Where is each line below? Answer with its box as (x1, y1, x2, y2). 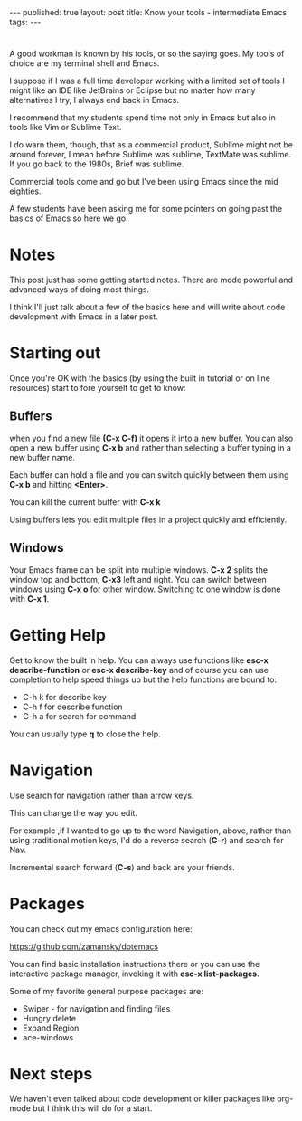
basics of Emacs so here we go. (9, 213, 128, 223)
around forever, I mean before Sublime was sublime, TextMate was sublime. (9, 149, 292, 160)
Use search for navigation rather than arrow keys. (9, 790, 194, 801)
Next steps (9, 1063, 93, 1084)
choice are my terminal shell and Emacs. (9, 58, 160, 69)
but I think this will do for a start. (33, 1103, 153, 1114)
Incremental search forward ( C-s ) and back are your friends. (9, 861, 235, 872)
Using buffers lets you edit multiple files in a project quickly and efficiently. (9, 514, 288, 525)
